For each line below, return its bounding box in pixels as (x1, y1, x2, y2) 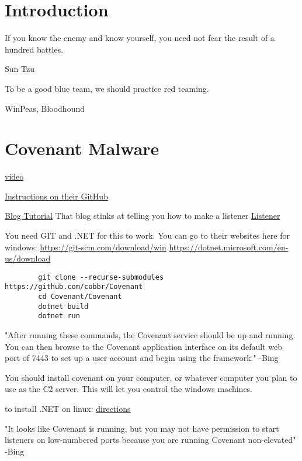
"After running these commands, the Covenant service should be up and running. (5, 329, 296, 341)
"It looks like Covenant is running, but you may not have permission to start (5, 422, 279, 434)
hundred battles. (5, 43, 64, 55)
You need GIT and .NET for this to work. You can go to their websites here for (5, 229, 290, 241)
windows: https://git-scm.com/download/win (5, 240, 166, 253)
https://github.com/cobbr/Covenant (5, 283, 143, 291)
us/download (5, 252, 51, 264)
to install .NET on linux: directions (5, 402, 131, 415)
